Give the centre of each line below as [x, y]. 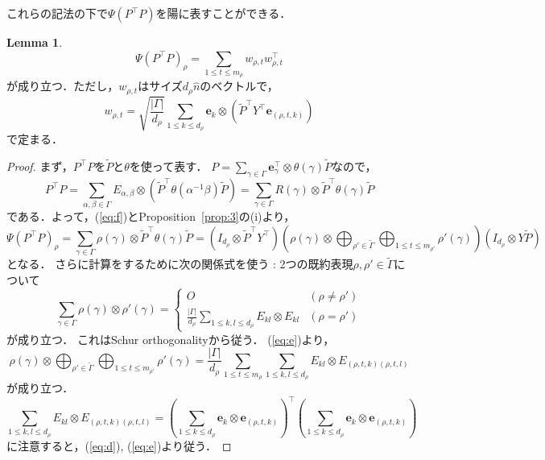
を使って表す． [168, 166]
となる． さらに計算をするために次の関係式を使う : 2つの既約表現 [180, 264]
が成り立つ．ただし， [63, 86]
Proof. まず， [40, 166]
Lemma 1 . [35, 42]
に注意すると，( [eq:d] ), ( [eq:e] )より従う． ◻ [119, 445]
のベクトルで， [239, 86]
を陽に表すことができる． [223, 13]
